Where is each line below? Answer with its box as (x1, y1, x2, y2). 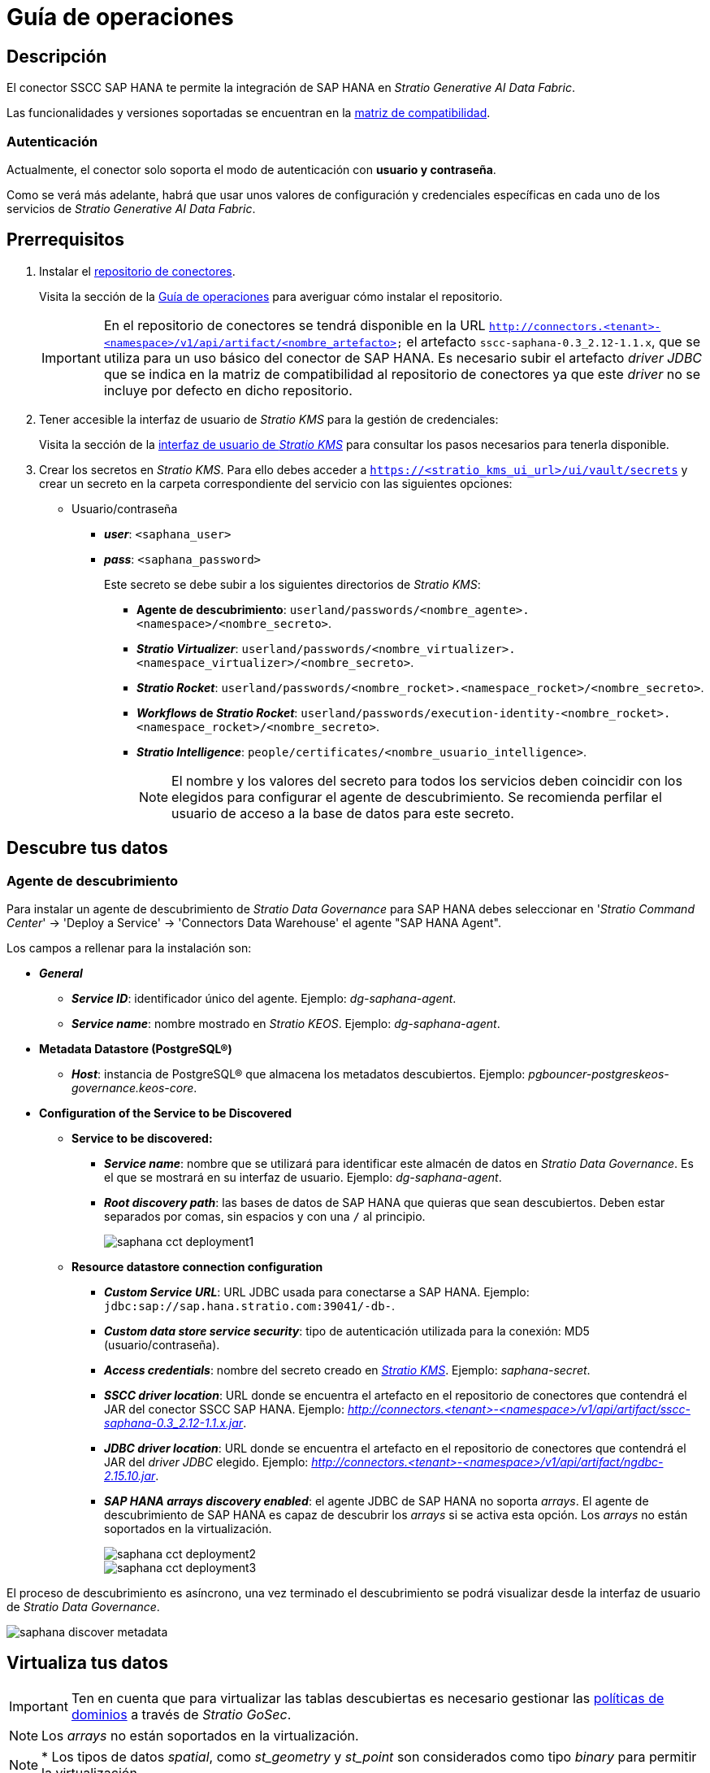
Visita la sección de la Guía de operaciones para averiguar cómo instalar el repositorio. (39, 289, 503, 303)
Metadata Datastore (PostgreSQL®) (39, 1041, 232, 1056)
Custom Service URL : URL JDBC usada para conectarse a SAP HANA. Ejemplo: (104, 1284, 530, 1299)
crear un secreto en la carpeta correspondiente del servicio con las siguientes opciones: (39, 476, 513, 490)
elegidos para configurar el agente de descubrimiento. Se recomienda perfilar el (171, 788, 662, 805)
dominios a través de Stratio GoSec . (71, 1705, 292, 1723)
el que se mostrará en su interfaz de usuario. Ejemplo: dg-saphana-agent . (104, 1170, 502, 1184)
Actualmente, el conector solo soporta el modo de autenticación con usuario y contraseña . (6, 162, 496, 176)
